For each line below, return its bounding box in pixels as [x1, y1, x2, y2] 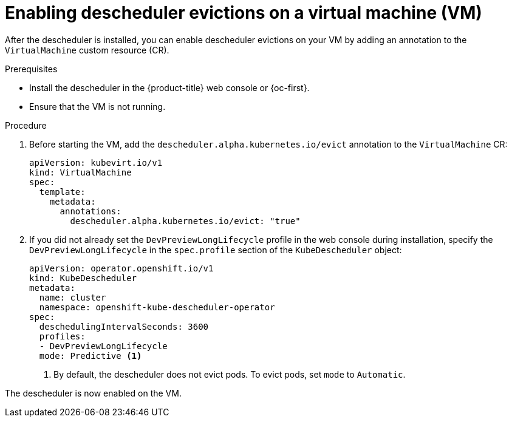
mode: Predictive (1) [39, 350, 142, 361]
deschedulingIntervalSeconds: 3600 [39, 321, 209, 332]
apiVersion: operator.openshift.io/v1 [29, 263, 214, 273]
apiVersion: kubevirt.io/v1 [29, 157, 163, 168]
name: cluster [39, 292, 106, 302]
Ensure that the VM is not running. [29, 101, 166, 112]
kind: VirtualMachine [29, 167, 132, 177]
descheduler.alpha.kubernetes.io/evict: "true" [70, 216, 301, 226]
